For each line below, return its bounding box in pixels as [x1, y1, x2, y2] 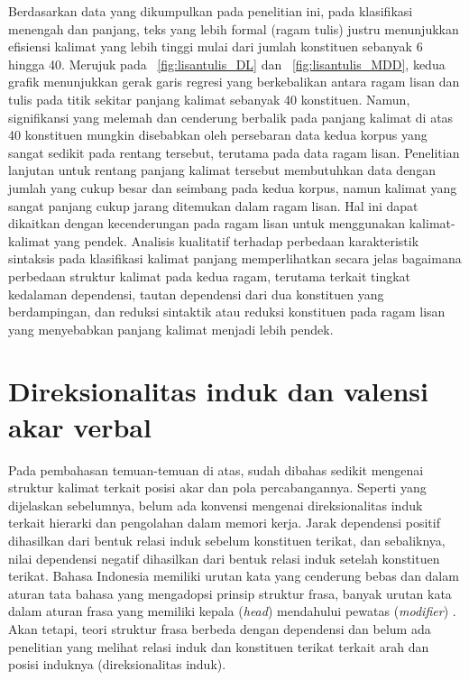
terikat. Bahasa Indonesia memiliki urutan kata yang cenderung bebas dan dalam [8, 566, 459, 585]
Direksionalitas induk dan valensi [8, 372, 428, 409]
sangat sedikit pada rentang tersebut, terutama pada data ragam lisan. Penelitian [8, 142, 460, 161]
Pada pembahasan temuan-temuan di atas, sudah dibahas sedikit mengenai [8, 460, 424, 479]
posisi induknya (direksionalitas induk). [8, 655, 226, 674]
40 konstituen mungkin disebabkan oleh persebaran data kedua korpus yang [8, 125, 428, 144]
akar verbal [8, 408, 152, 445]
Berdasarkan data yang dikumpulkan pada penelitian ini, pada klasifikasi [8, 2, 413, 20]
